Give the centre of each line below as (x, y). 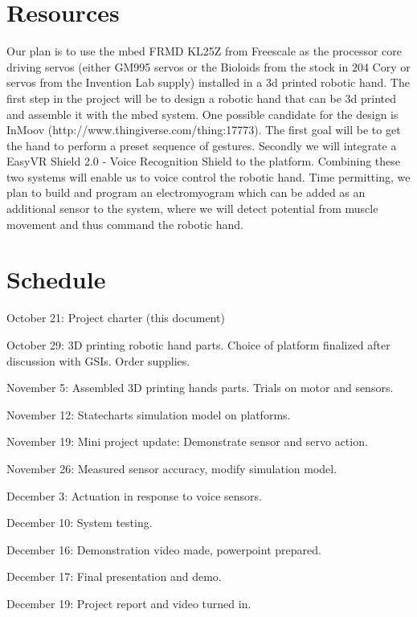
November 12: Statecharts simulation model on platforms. (149, 414)
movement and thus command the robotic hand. (125, 224)
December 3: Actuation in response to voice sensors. (134, 495)
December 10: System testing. (80, 523)
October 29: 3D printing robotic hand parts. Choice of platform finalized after (198, 344)
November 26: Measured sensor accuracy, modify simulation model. (172, 468)
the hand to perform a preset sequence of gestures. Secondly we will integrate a (202, 145)
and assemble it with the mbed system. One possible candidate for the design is (202, 114)
